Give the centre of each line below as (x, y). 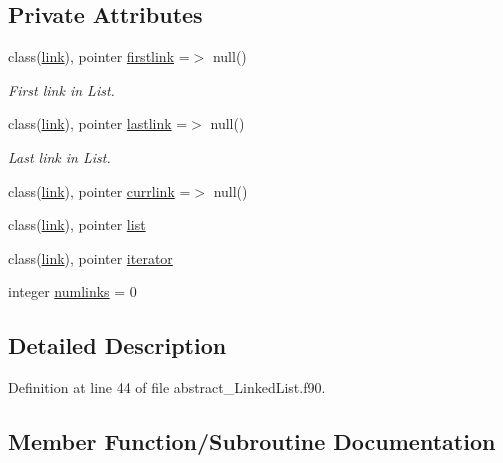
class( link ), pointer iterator (90, 257)
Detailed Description (117, 345)
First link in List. (61, 89)
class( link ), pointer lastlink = (98, 123)
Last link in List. (59, 156)
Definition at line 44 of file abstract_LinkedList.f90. (167, 387)
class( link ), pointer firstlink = (99, 56)
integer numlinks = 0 (72, 291)
